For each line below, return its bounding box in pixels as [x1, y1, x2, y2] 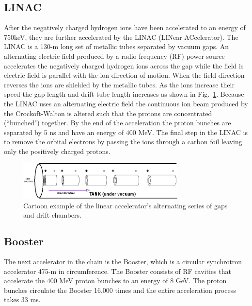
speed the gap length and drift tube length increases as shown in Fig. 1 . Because [4, 89, 244, 99]
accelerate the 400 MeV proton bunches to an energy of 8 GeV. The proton [4, 275, 227, 286]
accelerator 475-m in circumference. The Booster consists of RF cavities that [4, 266, 231, 276]
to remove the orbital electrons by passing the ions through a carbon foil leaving [4, 136, 242, 147]
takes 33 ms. [4, 294, 41, 305]
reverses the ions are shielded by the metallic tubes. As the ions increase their [4, 79, 235, 89]
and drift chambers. [23, 210, 81, 220]
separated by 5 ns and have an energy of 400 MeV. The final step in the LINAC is [4, 127, 248, 137]
